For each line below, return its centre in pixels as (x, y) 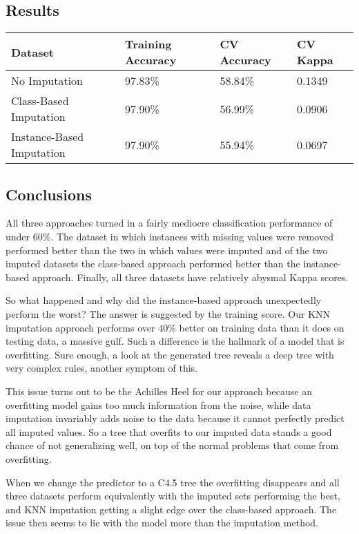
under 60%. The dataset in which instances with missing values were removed (169, 236)
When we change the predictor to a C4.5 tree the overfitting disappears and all (173, 482)
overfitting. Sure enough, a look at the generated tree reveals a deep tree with (170, 354)
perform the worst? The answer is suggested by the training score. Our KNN (168, 313)
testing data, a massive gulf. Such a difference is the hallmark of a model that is (175, 341)
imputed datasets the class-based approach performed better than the (153, 264)
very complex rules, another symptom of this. (102, 368)
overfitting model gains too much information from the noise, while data (158, 404)
